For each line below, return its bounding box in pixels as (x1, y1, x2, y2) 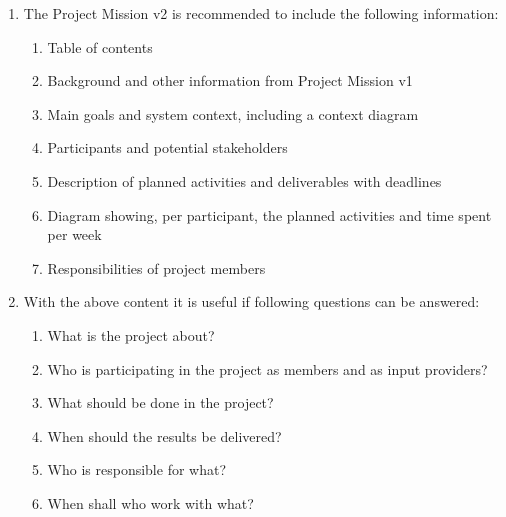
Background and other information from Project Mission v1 (47, 70, 413, 91)
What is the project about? (47, 324, 215, 345)
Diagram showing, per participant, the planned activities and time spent (47, 204, 492, 225)
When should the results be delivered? (47, 425, 282, 446)
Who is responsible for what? (47, 459, 227, 480)
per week (47, 224, 102, 245)
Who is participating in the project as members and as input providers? (47, 358, 488, 379)
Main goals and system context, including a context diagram (47, 103, 419, 124)
